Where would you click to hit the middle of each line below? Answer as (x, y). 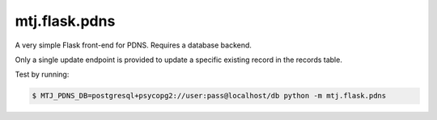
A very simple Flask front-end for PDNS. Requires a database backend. (134, 45)
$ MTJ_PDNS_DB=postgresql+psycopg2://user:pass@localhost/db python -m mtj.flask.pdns (209, 96)
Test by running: (42, 74)
